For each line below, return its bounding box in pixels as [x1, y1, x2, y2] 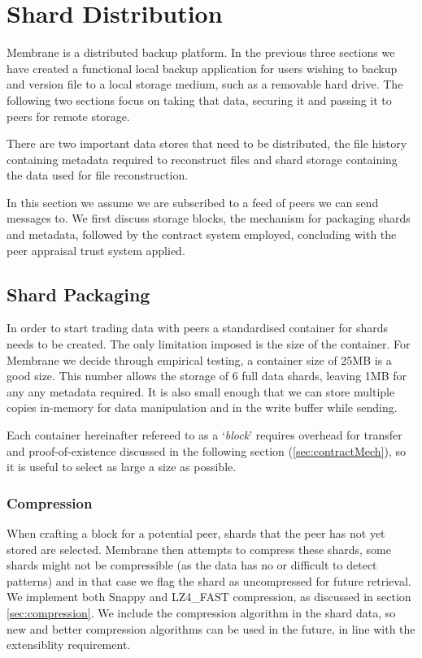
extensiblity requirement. [7, 636, 131, 653]
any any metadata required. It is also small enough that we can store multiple [7, 383, 395, 400]
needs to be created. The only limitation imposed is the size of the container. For [7, 335, 411, 353]
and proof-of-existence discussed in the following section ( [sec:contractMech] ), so [7, 442, 407, 459]
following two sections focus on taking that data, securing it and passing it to [7, 91, 392, 108]
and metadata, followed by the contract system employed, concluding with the [7, 226, 397, 243]
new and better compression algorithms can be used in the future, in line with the [7, 620, 415, 637]
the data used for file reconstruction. [7, 167, 189, 184]
